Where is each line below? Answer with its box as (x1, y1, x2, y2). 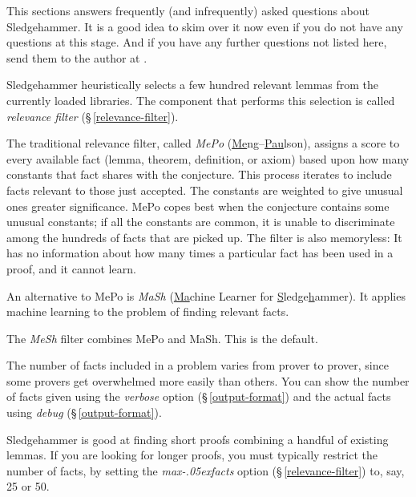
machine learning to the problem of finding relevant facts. (6, 303, 289, 320)
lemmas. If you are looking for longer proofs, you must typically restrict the (6, 446, 378, 463)
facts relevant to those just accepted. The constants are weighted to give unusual (6, 181, 403, 198)
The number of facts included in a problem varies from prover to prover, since (6, 357, 389, 374)
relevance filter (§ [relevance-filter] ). (6, 107, 179, 124)
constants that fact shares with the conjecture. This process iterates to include (6, 166, 392, 183)
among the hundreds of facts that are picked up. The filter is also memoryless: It (6, 228, 402, 245)
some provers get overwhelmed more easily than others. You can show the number (6, 372, 410, 389)
